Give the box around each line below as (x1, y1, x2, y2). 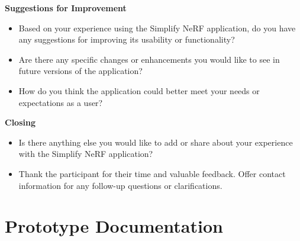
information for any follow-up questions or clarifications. (18, 179, 222, 191)
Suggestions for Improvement (5, 2, 127, 14)
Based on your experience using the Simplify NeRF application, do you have (18, 21, 296, 34)
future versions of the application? (18, 65, 143, 77)
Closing (5, 116, 36, 128)
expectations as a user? (18, 96, 103, 108)
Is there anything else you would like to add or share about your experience (18, 136, 293, 148)
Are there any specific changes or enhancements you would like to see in (18, 53, 280, 65)
